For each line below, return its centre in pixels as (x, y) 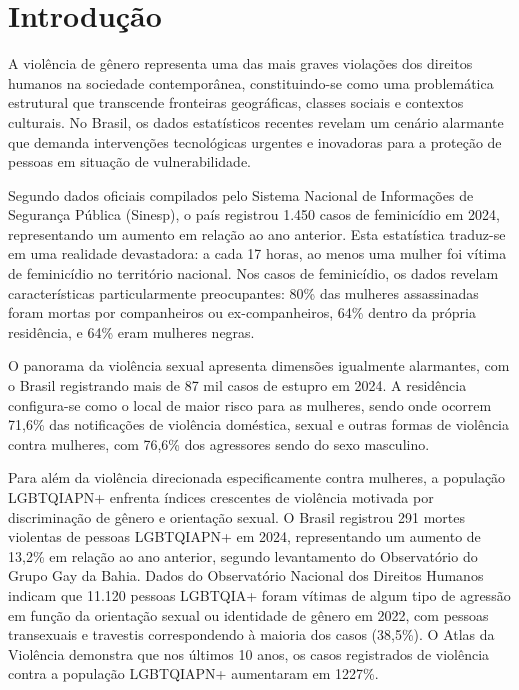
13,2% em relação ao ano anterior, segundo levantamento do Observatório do (243, 555)
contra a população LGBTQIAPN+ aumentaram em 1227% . (193, 673)
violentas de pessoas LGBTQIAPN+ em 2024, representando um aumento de (244, 536)
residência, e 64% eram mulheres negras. (131, 331)
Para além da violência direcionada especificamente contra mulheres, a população (257, 477)
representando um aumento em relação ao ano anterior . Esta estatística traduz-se (257, 233)
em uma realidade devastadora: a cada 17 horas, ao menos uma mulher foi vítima (257, 253)
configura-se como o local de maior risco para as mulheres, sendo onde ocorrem (250, 404)
